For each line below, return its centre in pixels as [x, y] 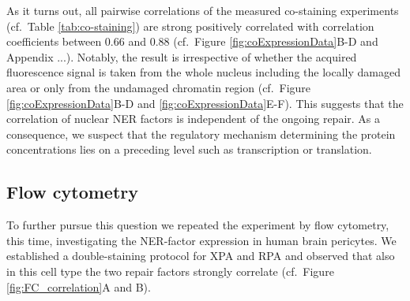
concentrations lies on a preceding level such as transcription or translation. [189, 149]
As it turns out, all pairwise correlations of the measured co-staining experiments [203, 10]
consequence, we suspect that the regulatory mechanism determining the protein [201, 134]
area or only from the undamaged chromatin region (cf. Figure [159, 87]
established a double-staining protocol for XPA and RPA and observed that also [201, 256]
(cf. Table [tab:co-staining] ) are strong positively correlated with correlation [190, 26]
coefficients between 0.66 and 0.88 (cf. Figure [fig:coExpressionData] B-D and [192, 41]
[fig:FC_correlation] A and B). [79, 286]
